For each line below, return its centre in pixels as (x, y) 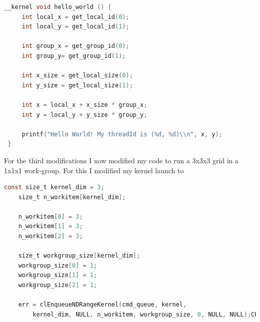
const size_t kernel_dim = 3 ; (54, 187)
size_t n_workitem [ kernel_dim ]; (72, 197)
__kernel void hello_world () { (58, 7)
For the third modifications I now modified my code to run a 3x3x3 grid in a (121, 160)
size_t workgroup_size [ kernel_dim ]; (79, 256)
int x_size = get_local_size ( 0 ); (77, 76)
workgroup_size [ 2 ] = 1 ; (58, 285)
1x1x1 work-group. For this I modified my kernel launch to (94, 170)
